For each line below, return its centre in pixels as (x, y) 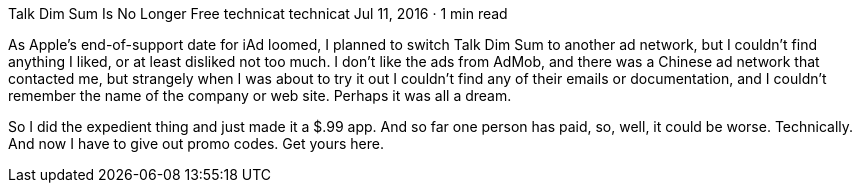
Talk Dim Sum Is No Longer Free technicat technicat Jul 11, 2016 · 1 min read (258, 13)
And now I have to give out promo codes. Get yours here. (196, 143)
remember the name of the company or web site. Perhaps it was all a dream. (260, 95)
